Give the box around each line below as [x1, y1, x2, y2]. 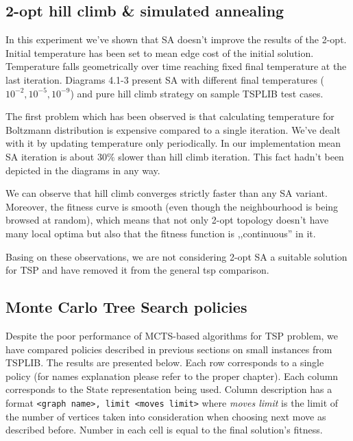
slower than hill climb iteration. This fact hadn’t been [118, 149, 344, 163]
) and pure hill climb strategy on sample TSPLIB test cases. [70, 86, 324, 100]
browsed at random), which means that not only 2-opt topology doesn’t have [5, 213, 329, 227]
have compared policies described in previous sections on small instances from [5, 342, 332, 356]
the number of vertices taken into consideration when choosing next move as [5, 409, 326, 423]
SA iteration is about [5, 149, 95, 163]
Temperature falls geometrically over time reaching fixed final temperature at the [5, 59, 347, 73]
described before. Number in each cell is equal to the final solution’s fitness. [5, 422, 323, 437]
